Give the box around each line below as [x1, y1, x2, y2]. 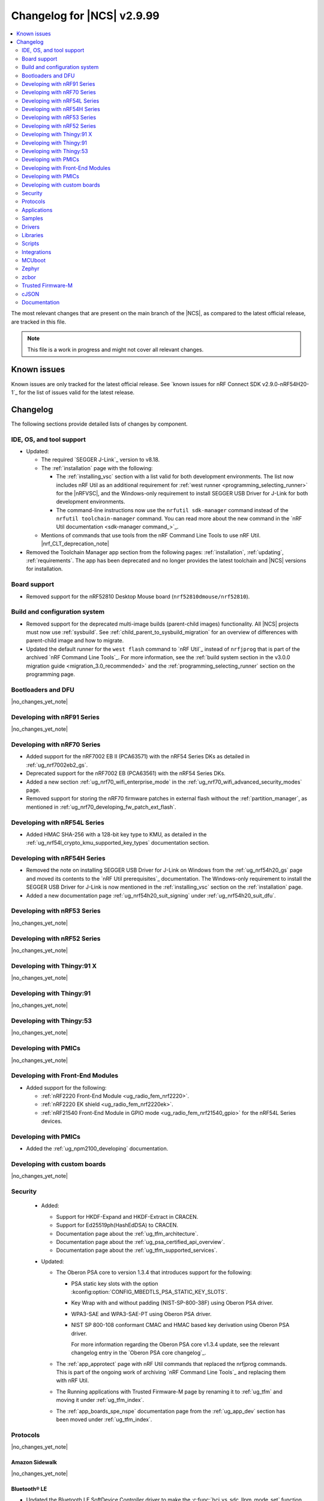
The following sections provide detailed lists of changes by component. [11, 420, 188, 427]
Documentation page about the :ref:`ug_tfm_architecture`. [56, 1230, 199, 1237]
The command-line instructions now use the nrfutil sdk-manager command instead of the [56, 506, 289, 513]
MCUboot [22, 257, 46, 264]
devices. [41, 1117, 62, 1125]
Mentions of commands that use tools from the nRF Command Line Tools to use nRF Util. [41, 531, 261, 539]
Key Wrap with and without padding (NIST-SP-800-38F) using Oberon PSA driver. [71, 1299, 274, 1306]
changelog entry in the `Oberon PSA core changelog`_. [71, 1349, 206, 1356]
